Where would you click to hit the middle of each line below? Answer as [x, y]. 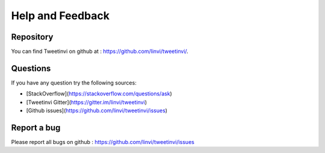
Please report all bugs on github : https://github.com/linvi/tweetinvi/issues [103, 142]
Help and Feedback [60, 16]
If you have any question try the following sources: [74, 82]
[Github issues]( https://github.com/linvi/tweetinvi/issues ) [97, 110]
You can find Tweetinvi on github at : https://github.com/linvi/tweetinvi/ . [100, 52]
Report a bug [36, 127]
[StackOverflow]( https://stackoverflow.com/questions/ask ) [99, 94]
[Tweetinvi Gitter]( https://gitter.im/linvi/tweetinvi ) [87, 102]
